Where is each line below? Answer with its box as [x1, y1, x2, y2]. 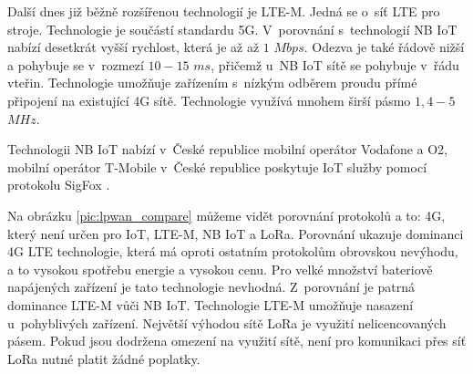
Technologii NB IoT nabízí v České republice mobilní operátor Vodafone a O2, [7, 140, 448, 159]
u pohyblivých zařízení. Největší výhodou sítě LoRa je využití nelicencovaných [7, 313, 447, 332]
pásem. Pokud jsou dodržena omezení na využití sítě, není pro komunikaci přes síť [7, 331, 467, 350]
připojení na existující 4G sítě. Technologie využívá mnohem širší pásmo [7, 90, 411, 109]
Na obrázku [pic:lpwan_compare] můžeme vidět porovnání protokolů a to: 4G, [7, 205, 446, 224]
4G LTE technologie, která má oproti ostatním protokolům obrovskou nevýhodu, [7, 242, 458, 261]
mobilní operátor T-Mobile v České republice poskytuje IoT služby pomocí [7, 157, 427, 176]
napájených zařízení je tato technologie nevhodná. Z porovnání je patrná [7, 277, 416, 296]
